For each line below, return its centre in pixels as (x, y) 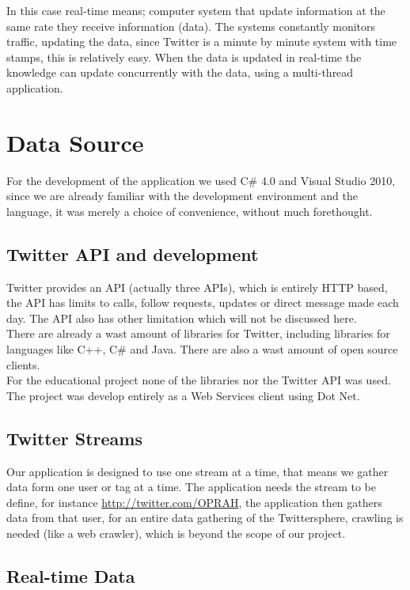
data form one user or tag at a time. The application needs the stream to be (192, 487)
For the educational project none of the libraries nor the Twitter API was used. (199, 380)
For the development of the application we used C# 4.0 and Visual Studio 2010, (201, 180)
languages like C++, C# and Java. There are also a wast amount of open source (202, 349)
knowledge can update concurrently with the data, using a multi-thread (180, 72)
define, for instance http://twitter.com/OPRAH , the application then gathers (194, 502)
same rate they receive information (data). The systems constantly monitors (191, 26)
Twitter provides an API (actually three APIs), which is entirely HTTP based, (197, 287)
